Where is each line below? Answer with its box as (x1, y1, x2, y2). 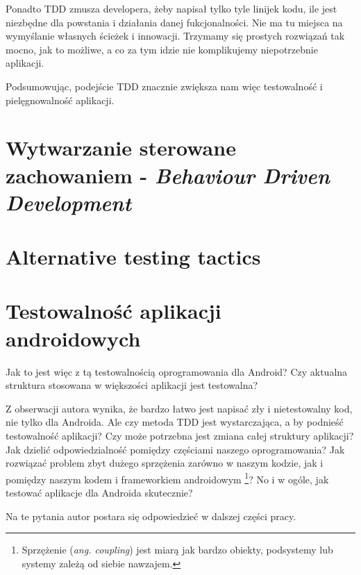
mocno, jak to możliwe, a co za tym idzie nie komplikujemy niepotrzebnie (6, 42, 318, 56)
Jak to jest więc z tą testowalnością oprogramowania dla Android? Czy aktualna (6, 364, 348, 378)
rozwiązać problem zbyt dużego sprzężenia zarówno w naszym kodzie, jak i (6, 456, 324, 470)
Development (6, 187, 131, 217)
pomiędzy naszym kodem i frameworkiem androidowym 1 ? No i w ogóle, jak (6, 469, 329, 486)
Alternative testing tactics (6, 242, 261, 271)
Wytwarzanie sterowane (6, 133, 236, 162)
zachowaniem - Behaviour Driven (6, 160, 330, 190)
